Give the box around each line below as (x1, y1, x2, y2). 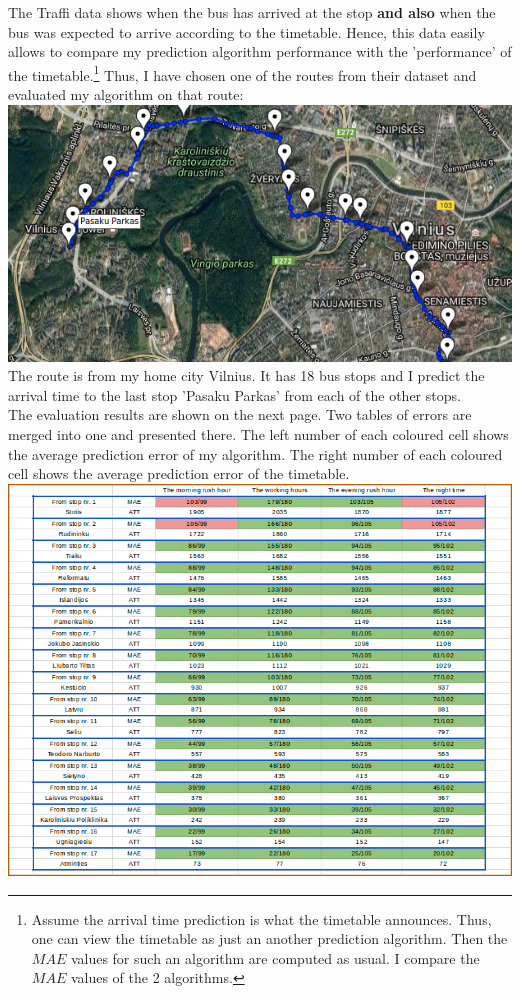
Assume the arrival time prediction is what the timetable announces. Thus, (31, 908, 492, 929)
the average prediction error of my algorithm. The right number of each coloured (8, 443, 503, 464)
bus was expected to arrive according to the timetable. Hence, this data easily (8, 21, 485, 42)
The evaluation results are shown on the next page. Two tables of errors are (8, 404, 472, 425)
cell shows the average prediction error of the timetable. (8, 463, 350, 484)
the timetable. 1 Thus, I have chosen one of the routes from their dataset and (8, 61, 477, 85)
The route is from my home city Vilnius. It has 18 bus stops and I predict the (8, 365, 485, 386)
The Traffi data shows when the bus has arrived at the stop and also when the (8, 2, 496, 22)
